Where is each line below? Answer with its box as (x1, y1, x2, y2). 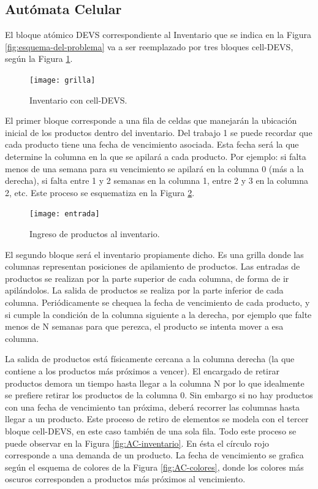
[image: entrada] (29, 210, 100, 219)
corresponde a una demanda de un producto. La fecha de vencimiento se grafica (5, 449, 304, 461)
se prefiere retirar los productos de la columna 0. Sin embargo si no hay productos (5, 389, 313, 401)
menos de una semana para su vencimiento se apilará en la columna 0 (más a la (5, 162, 304, 175)
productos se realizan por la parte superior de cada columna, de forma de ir (5, 271, 289, 284)
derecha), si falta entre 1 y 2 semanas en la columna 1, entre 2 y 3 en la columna (5, 174, 308, 187)
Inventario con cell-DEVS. (29, 93, 127, 106)
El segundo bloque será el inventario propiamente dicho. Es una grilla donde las (5, 248, 304, 260)
